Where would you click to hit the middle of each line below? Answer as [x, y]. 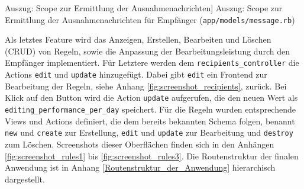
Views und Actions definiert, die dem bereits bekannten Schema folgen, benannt [150, 121]
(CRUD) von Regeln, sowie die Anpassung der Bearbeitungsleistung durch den [147, 51]
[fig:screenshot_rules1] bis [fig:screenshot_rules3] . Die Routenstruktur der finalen [152, 156]
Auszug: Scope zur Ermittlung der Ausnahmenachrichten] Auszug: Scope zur [144, 8]
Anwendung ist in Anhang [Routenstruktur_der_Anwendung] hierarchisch [140, 167]
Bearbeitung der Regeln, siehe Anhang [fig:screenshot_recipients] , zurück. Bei [146, 86]
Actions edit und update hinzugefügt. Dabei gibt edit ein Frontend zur [136, 74]
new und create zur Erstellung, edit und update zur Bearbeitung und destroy [149, 132]
